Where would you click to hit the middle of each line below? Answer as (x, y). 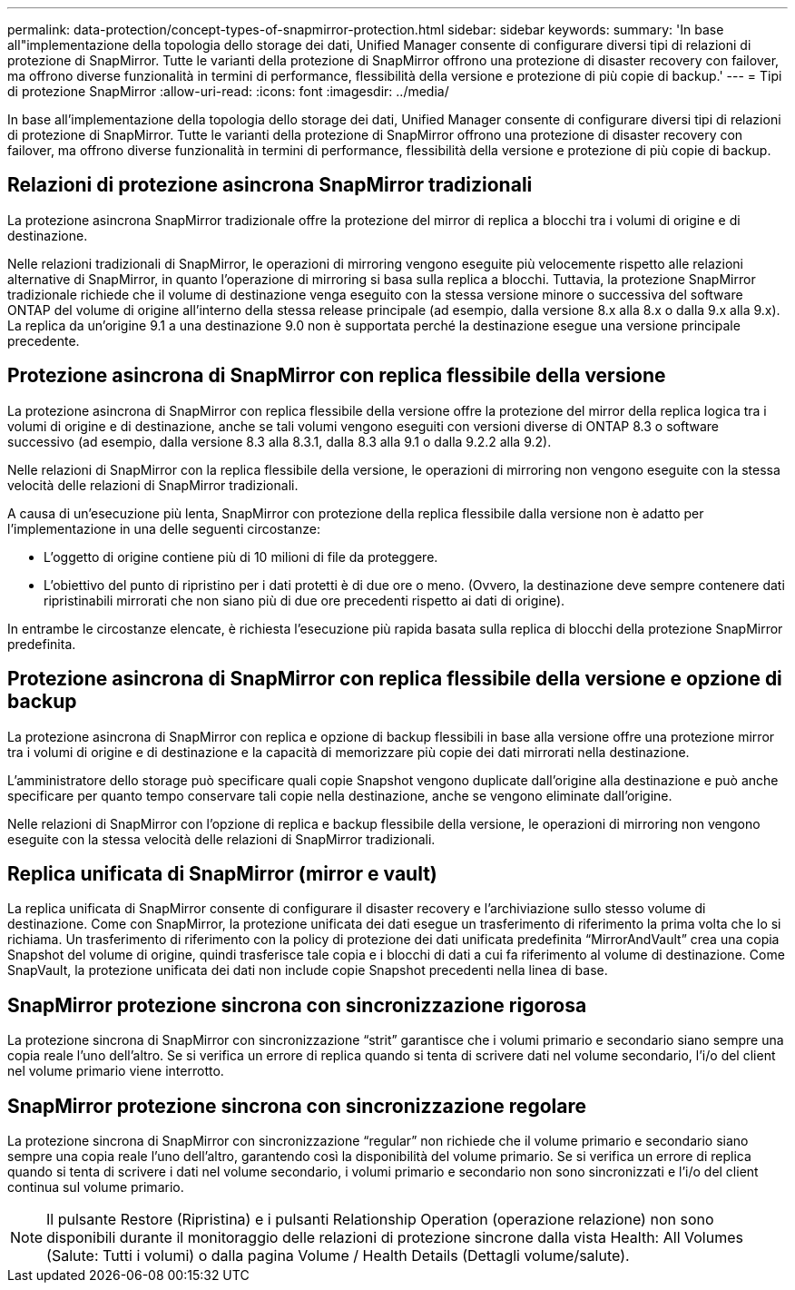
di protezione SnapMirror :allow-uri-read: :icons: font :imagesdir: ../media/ (228, 91)
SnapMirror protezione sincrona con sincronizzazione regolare (297, 1106)
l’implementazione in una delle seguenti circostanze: (164, 528)
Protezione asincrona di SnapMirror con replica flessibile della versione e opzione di (395, 679)
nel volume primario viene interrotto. (116, 1071)
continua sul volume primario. (96, 1187)
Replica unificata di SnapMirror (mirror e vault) (222, 873)
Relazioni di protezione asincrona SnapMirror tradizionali (270, 185)
